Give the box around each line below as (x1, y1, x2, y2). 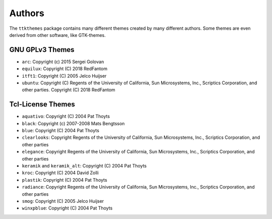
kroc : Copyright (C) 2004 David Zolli (22, 170, 99, 176)
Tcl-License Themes (9, 100, 76, 108)
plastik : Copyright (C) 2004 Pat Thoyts (22, 177, 108, 183)
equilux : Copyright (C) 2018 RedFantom (22, 66, 108, 72)
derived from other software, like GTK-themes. (9, 32, 106, 38)
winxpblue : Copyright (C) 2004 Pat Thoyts (22, 205, 113, 211)
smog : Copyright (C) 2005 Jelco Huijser (22, 198, 104, 204)
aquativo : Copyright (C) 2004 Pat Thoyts (22, 114, 110, 120)
